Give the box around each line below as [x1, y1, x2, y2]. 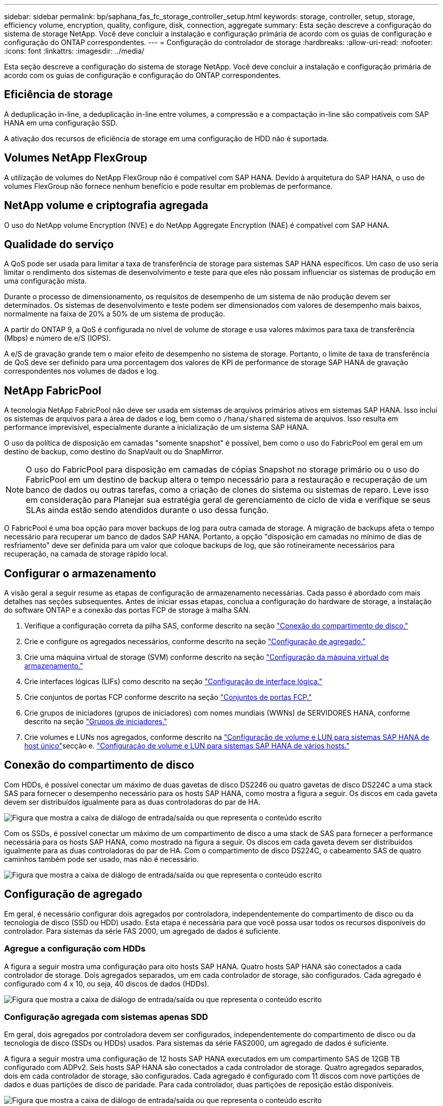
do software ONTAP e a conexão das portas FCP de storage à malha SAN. [4, 606, 251, 615]
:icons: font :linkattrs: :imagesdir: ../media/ [4, 47, 145, 55]
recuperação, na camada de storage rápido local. [4, 549, 168, 559]
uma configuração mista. [4, 276, 87, 286]
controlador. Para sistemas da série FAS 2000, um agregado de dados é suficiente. [4, 926, 281, 935]
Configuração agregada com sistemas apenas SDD [4, 1011, 208, 1022]
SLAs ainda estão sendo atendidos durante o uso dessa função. [26, 505, 269, 516]
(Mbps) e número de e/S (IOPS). [4, 334, 111, 343]
